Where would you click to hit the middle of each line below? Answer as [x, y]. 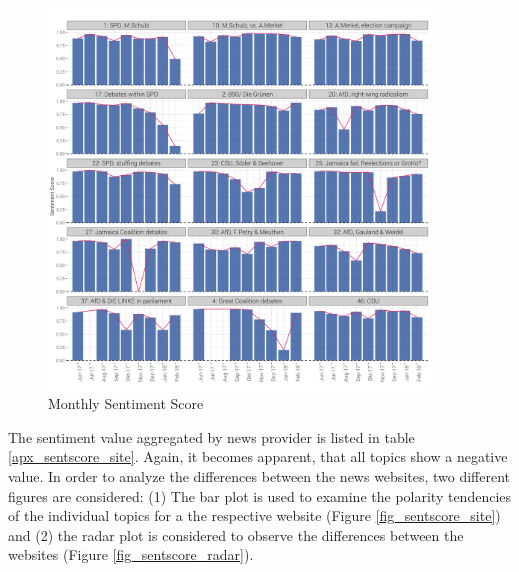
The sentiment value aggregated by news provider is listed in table [211, 436]
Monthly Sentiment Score [126, 403]
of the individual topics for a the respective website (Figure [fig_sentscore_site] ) [254, 515]
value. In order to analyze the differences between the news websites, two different [259, 475]
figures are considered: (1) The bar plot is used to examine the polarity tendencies [260, 495]
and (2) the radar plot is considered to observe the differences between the [236, 534]
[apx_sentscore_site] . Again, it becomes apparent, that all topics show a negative [258, 456]
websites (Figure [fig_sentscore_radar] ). [131, 554]
